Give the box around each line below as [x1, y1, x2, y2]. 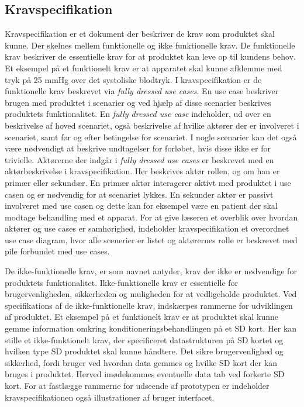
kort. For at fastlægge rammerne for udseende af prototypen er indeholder [5, 380, 270, 392]
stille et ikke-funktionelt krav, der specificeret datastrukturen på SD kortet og [5, 333, 284, 346]
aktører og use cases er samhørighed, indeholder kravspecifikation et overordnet [5, 222, 289, 234]
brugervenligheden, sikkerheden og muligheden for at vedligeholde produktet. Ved [5, 288, 297, 300]
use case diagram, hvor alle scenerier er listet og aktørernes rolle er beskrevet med [5, 233, 298, 246]
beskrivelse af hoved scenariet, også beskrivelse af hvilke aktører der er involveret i [5, 119, 299, 131]
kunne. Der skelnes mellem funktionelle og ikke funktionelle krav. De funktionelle [5, 39, 295, 51]
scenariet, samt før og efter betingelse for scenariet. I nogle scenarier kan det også [5, 130, 297, 143]
